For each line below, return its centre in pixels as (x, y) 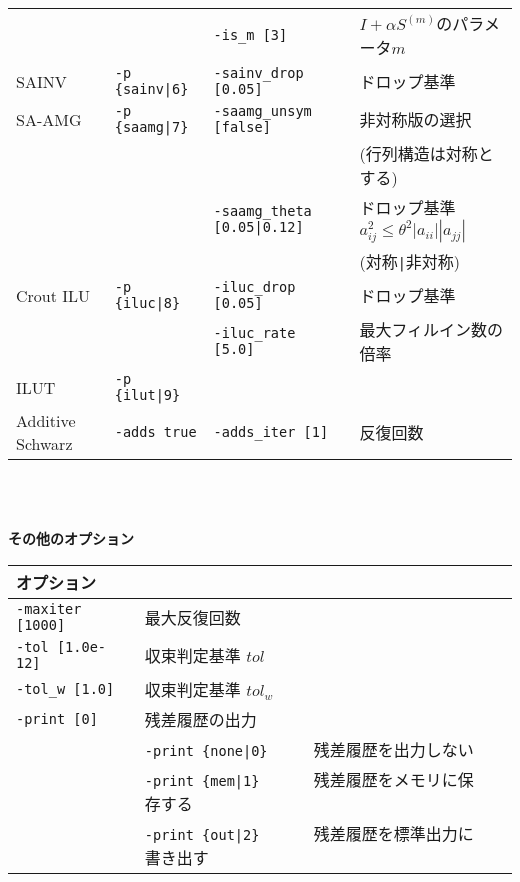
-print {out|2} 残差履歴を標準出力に (309, 833)
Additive (46, 420)
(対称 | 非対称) (410, 261)
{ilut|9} (147, 395)
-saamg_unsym (262, 111)
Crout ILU (53, 295)
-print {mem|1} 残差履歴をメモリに (301, 779)
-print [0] (57, 718)
